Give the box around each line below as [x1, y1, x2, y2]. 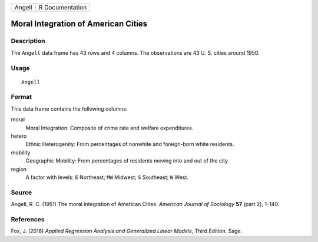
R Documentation [38, 4, 87, 11]
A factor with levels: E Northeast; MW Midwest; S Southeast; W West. [25, 174, 188, 181]
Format [11, 93, 32, 101]
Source [11, 188, 32, 197]
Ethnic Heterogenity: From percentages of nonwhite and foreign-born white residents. [25, 141, 234, 148]
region [11, 165, 26, 173]
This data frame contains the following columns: [11, 105, 128, 112]
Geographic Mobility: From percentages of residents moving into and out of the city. [25, 157, 230, 164]
